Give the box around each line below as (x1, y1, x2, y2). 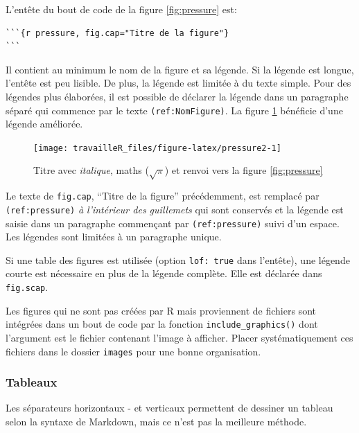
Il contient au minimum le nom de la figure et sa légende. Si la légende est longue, (6, 62, 354, 76)
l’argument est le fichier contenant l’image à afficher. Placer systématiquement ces (6, 330, 353, 344)
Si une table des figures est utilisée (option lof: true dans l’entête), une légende (6, 252, 350, 267)
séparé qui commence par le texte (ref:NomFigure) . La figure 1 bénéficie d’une (6, 103, 343, 117)
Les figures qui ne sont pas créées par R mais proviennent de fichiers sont (6, 303, 316, 317)
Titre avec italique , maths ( (33, 163, 149, 177)
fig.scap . (6, 280, 49, 294)
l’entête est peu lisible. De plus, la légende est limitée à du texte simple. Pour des (6, 76, 351, 90)
